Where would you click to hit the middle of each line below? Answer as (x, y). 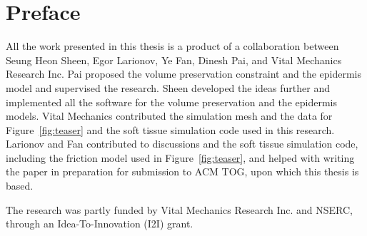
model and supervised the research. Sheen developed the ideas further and (168, 87)
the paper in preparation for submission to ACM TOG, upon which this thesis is (182, 171)
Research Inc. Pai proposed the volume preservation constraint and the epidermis (183, 74)
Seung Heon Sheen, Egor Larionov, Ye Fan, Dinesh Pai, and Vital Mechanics (174, 60)
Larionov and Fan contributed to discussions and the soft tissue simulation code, (182, 144)
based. (20, 186)
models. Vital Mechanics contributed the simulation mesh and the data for (169, 116)
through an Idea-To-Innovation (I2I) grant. (100, 224)
